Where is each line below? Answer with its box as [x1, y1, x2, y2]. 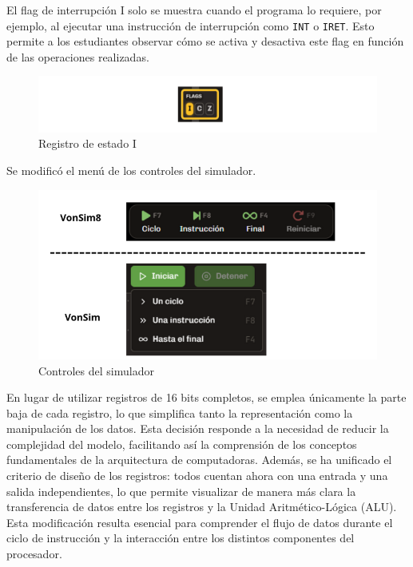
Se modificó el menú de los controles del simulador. [6, 162, 256, 179]
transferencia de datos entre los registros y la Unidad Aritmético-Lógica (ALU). [6, 498, 397, 515]
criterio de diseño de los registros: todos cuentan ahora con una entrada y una [6, 467, 388, 484]
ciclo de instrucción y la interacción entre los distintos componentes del [6, 529, 355, 546]
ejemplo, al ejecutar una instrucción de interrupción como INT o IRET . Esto [6, 17, 375, 34]
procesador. [6, 545, 62, 562]
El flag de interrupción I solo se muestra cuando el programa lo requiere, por [6, 2, 382, 18]
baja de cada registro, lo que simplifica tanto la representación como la [6, 404, 353, 421]
